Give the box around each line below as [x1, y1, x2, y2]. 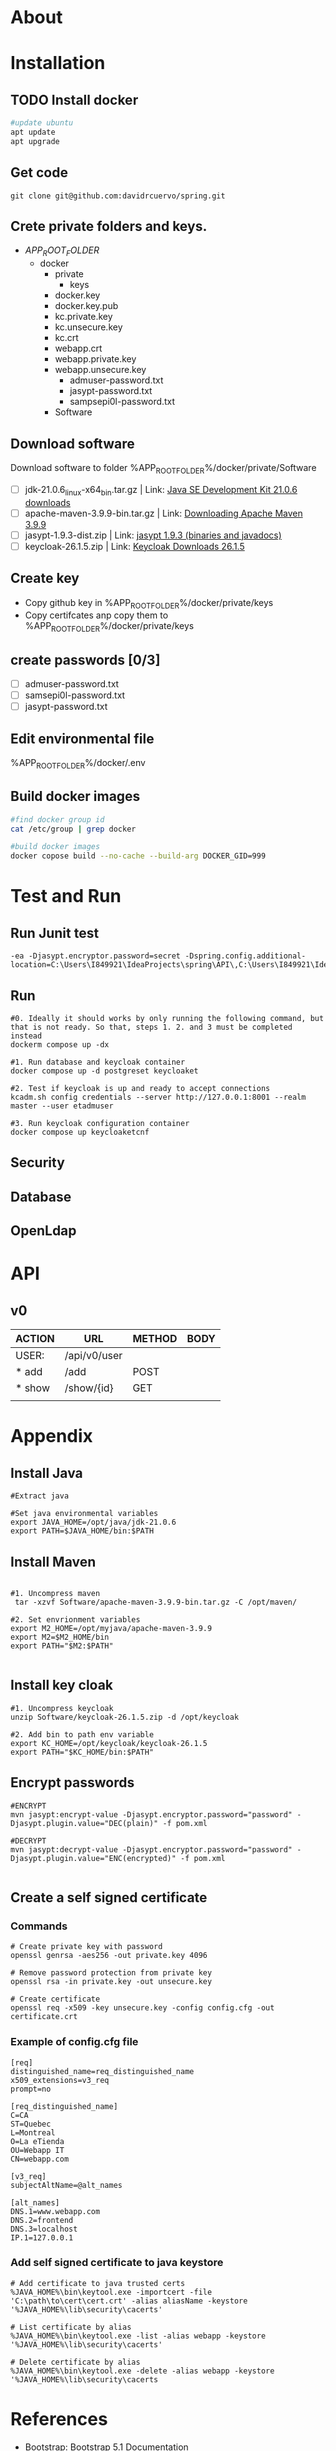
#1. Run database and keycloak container [10, 1057, 186, 1067]
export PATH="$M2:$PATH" [10, 1641, 114, 1651]
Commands [10, 1919, 68, 1933]
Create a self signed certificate [10, 1889, 208, 1906]
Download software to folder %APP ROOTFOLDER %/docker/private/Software [10, 462, 317, 476]
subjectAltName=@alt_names [10, 2180, 123, 2190]
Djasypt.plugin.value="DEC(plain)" [10, 1818, 159, 1828]
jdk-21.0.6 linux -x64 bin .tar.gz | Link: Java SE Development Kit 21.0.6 [24, 483, 298, 498]
